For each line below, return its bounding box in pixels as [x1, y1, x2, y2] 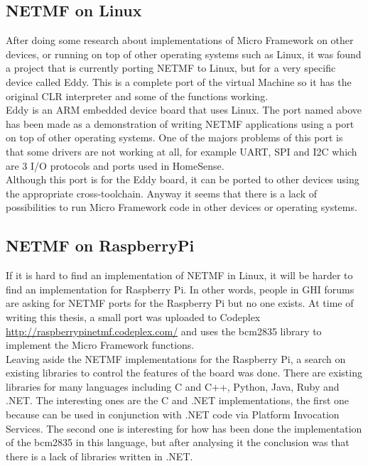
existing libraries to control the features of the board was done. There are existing [6, 365, 362, 380]
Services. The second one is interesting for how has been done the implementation [6, 421, 362, 435]
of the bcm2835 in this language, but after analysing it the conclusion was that [6, 435, 350, 450]
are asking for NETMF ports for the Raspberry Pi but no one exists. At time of [6, 296, 354, 310]
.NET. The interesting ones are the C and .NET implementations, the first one [6, 393, 350, 408]
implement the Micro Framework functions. [6, 337, 195, 352]
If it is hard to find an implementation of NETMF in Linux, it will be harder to [6, 268, 353, 283]
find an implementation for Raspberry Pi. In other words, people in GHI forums [6, 281, 355, 296]
